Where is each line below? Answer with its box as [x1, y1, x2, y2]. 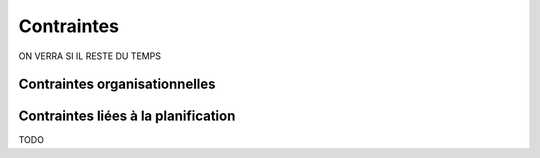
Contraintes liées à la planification [18, 108, 236, 125]
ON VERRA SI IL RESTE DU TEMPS [18, 50, 162, 62]
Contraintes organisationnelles [18, 76, 216, 93]
